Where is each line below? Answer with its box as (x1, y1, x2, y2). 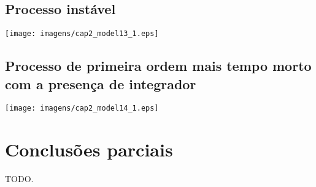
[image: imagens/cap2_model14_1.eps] (5, 104, 159, 113)
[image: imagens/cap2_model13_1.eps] (5, 29, 159, 38)
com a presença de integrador (5, 74, 196, 93)
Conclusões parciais (5, 137, 173, 162)
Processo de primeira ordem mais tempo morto (5, 56, 312, 75)
